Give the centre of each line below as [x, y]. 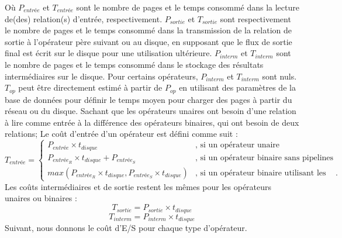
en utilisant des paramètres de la [237, 87]
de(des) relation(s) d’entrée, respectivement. [84, 18]
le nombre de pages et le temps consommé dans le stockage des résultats [134, 64]
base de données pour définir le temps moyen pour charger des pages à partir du [148, 99]
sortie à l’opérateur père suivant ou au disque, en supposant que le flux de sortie [148, 41]
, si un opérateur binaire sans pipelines [265, 158]
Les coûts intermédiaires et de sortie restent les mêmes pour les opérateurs [138, 186]
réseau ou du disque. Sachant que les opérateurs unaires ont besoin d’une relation [151, 111]
